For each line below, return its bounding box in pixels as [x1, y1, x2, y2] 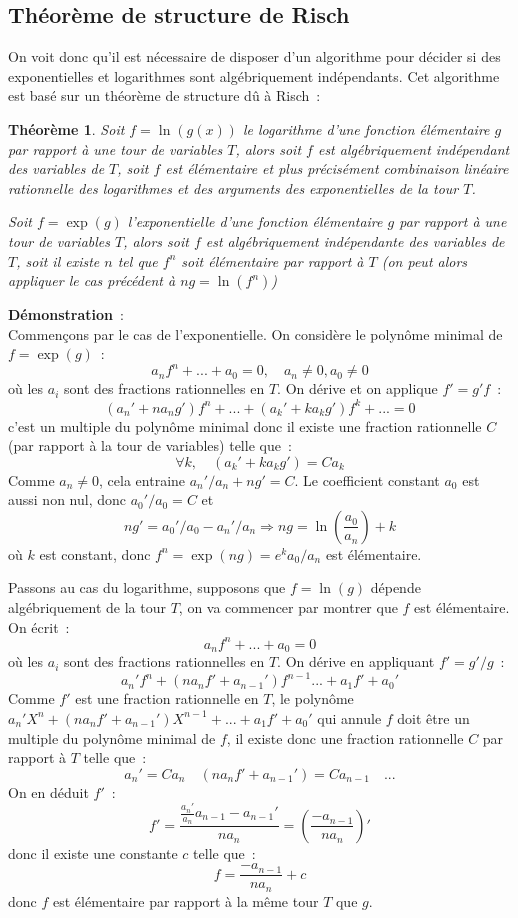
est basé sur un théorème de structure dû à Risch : [8, 85, 321, 106]
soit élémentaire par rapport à [181, 250, 364, 271]
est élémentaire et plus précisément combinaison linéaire [165, 158, 509, 179]
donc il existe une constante [8, 842, 178, 863]
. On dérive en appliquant [277, 651, 435, 672]
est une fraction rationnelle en [75, 688, 259, 709]
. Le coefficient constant [294, 469, 440, 490]
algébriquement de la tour [8, 597, 166, 618]
